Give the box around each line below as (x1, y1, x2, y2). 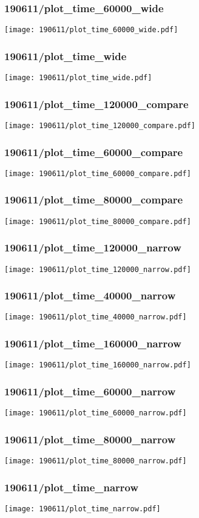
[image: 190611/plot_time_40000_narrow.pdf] (4, 313, 187, 322)
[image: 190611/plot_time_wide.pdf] (4, 73, 152, 83)
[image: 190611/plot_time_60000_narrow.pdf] (4, 409, 187, 418)
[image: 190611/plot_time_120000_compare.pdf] (4, 121, 195, 130)
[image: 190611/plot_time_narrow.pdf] (4, 504, 161, 513)
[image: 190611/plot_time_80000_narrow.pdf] (4, 457, 187, 466)
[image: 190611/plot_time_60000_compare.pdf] (4, 169, 191, 178)
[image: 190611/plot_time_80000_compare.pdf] (4, 217, 191, 226)
